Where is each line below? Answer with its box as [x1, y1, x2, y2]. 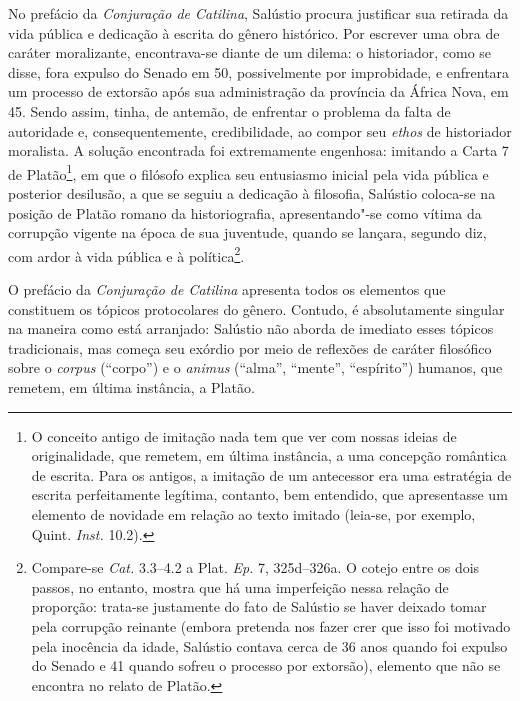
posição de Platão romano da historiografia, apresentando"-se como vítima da [8, 202, 482, 223]
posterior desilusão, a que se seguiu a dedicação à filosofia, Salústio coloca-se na [8, 183, 496, 203]
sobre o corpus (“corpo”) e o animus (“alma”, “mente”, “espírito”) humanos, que [8, 357, 503, 378]
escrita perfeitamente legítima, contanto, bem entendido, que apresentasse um [31, 484, 508, 505]
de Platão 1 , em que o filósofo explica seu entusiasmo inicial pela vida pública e [8, 160, 489, 184]
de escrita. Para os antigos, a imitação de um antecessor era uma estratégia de [31, 464, 512, 485]
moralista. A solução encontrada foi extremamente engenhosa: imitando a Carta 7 [8, 140, 509, 161]
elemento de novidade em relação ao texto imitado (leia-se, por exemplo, [31, 503, 476, 524]
